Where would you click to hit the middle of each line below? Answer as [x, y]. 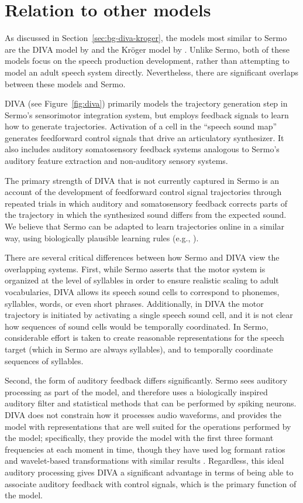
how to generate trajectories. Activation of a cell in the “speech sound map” [141, 126]
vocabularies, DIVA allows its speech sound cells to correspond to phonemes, [142, 292]
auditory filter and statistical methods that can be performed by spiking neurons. [151, 403]
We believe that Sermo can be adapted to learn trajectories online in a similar [144, 226]
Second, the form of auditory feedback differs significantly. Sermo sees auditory [146, 380]
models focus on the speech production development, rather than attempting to [147, 61]
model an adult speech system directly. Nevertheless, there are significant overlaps [151, 72]
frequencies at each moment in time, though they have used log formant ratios [145, 449]
